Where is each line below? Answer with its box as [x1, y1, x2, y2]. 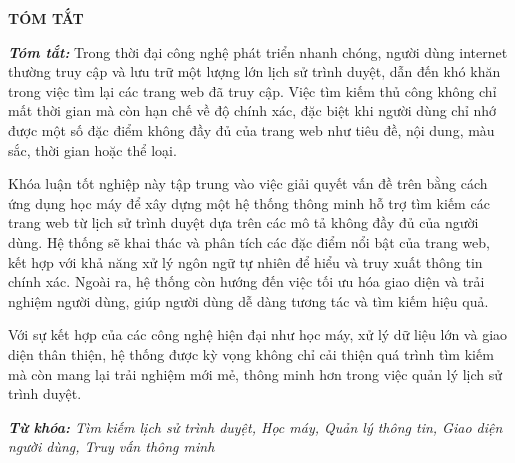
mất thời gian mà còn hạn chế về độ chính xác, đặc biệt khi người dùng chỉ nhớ [8, 100, 497, 121]
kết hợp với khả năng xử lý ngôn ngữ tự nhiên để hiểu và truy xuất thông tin [8, 251, 483, 272]
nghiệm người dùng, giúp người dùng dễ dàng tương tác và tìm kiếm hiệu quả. [8, 290, 489, 311]
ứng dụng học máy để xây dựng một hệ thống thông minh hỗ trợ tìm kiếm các [8, 192, 490, 213]
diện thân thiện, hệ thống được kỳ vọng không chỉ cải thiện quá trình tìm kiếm [8, 343, 494, 364]
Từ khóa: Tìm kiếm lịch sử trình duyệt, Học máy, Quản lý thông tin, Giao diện [8, 416, 503, 437]
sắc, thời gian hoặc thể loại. [8, 139, 177, 160]
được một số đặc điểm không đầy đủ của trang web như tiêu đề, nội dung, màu [8, 119, 495, 140]
